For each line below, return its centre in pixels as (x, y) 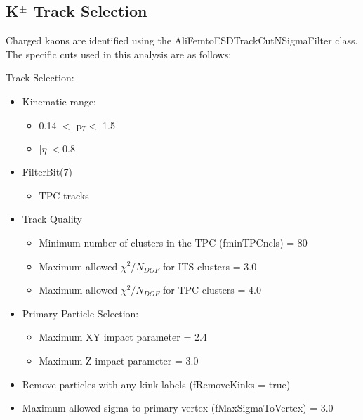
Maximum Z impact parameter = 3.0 (119, 360)
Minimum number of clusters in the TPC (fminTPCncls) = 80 (173, 242)
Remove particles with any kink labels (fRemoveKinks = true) (156, 384)
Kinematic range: (59, 101)
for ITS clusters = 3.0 (210, 266)
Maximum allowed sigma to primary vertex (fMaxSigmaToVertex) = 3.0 (178, 408)
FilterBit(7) (47, 172)
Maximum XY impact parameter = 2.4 (123, 337)
